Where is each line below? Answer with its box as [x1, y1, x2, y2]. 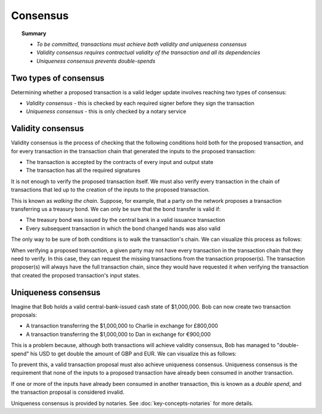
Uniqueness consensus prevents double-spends [36, 57, 156, 64]
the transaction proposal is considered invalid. [11, 388, 125, 396]
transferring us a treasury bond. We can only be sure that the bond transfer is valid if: [11, 206, 221, 213]
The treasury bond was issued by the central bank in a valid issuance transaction [26, 217, 225, 224]
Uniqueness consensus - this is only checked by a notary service [26, 108, 187, 115]
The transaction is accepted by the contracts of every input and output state [26, 159, 214, 166]
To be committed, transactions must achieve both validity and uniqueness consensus [36, 41, 247, 48]
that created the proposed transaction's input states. [11, 271, 140, 279]
